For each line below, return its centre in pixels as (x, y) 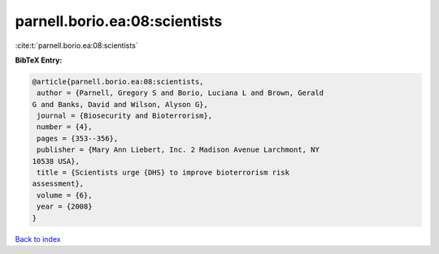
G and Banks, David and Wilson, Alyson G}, (120, 104)
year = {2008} (65, 207)
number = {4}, (65, 127)
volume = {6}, (65, 195)
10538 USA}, (56, 161)
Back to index (38, 239)
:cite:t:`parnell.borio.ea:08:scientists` (76, 45)
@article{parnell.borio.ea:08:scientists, (118, 82)
